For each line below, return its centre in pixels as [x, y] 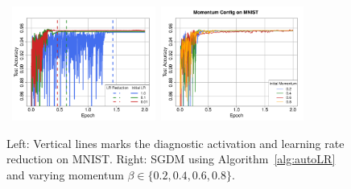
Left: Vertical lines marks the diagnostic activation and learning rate [175, 143]
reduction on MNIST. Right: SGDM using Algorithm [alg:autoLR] [171, 159]
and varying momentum [65, 174]
